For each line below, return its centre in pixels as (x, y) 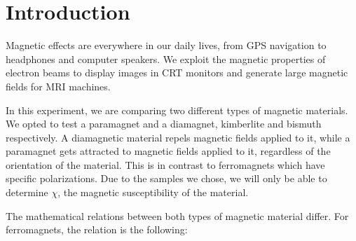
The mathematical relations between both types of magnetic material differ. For (177, 215)
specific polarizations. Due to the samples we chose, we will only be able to (166, 178)
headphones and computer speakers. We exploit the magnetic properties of (166, 58)
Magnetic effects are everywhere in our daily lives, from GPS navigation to (166, 45)
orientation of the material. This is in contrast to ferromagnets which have (165, 164)
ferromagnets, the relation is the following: (97, 229)
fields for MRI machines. (58, 86)
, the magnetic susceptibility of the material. (153, 192)
